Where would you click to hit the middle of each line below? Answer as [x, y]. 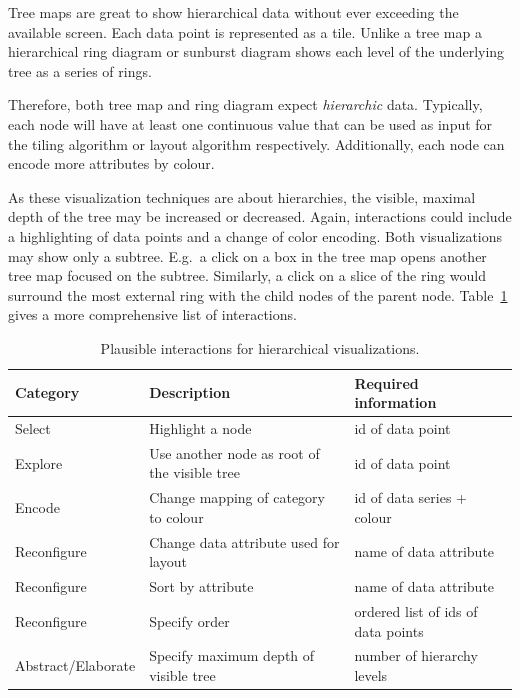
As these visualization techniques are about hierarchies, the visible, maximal [242, 196]
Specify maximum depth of [232, 655]
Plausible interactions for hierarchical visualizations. [260, 347]
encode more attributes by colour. [111, 163]
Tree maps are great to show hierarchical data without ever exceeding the [233, 12]
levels [371, 674]
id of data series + [410, 497]
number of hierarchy [416, 655]
